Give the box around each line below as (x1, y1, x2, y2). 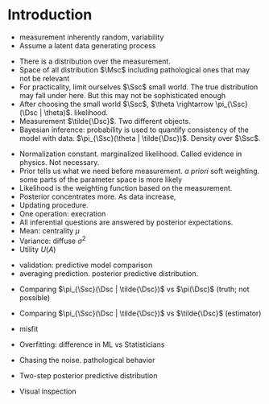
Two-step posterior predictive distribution (19, 370, 158, 380)
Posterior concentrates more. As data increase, (19, 192, 176, 201)
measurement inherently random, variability (19, 32, 164, 42)
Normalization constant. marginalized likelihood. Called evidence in (19, 149, 242, 159)
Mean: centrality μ (19, 225, 80, 235)
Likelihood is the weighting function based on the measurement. (19, 183, 233, 192)
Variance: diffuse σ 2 (19, 234, 86, 245)
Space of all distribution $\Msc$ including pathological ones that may (19, 64, 250, 74)
